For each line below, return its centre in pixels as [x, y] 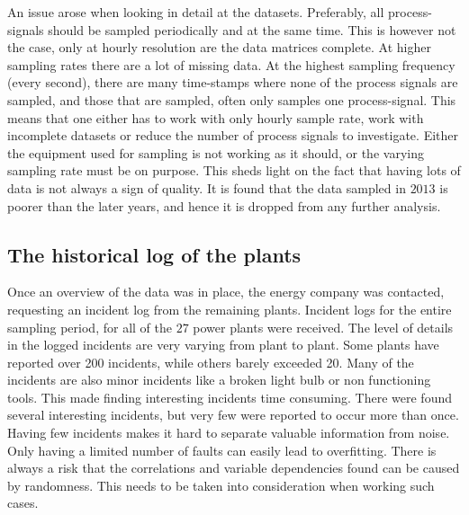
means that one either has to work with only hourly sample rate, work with [216, 117]
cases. [23, 503]
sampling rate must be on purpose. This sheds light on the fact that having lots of [234, 170]
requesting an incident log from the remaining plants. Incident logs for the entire [230, 309]
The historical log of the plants [154, 254]
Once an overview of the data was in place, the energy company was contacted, [226, 292]
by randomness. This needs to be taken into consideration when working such [221, 485]
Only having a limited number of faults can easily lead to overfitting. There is [222, 450]
